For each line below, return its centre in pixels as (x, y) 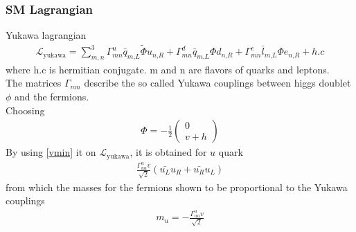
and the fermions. (52, 97)
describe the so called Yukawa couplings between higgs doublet (217, 83)
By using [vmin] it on (51, 152)
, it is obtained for (168, 152)
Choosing (25, 110)
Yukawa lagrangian (46, 35)
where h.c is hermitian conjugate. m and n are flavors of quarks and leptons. (168, 69)
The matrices (34, 83)
